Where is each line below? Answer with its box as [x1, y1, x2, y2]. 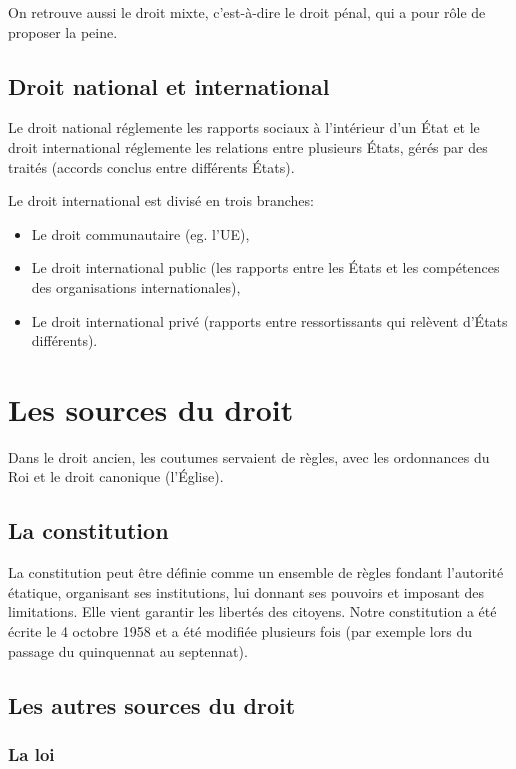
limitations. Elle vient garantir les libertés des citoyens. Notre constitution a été [8, 601, 497, 622]
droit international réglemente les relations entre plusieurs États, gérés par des [8, 136, 488, 157]
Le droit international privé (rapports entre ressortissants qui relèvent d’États [31, 310, 508, 331]
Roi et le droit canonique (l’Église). [8, 466, 224, 487]
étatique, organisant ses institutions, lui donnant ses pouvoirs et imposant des [8, 581, 485, 602]
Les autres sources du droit [8, 689, 296, 720]
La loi [8, 741, 55, 766]
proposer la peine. [8, 21, 118, 42]
